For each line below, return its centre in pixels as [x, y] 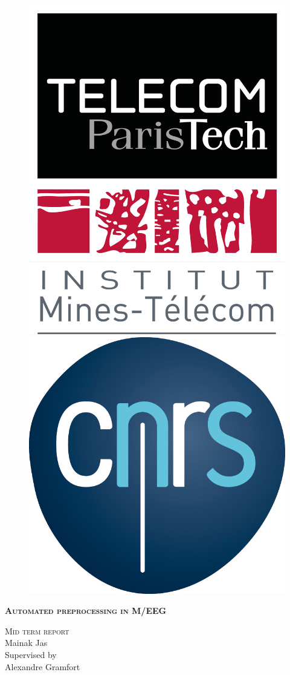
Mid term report [37, 631]
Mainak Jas [26, 643]
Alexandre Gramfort [43, 666]
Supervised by [31, 655]
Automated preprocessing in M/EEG [86, 611]
